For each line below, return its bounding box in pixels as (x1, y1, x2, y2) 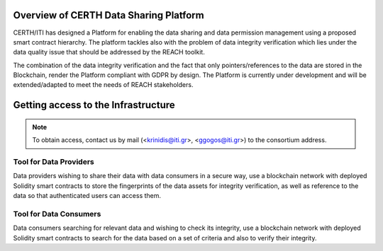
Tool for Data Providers (13, 157, 95, 167)
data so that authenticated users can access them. (13, 192, 162, 200)
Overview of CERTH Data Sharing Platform (13, 9, 205, 21)
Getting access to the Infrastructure (13, 99, 175, 111)
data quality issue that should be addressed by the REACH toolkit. (13, 48, 205, 57)
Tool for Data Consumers (13, 209, 101, 218)
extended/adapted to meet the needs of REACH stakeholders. (13, 81, 194, 89)
